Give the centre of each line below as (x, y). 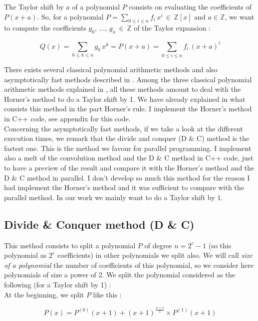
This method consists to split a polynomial (70, 245)
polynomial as (25, 255)
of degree (158, 245)
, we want (239, 16)
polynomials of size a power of (50, 275)
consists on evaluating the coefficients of (190, 7)
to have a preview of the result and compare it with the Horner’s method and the (129, 167)
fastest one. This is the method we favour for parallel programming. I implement (128, 148)
